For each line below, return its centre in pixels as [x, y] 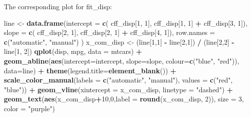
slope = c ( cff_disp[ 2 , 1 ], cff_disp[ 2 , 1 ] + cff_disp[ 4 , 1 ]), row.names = [110, 32]
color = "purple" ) [29, 108]
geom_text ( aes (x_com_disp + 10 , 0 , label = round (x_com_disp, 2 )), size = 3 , [124, 99]
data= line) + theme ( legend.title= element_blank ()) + [90, 70]
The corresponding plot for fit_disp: [58, 6]
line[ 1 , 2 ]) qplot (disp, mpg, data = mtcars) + [73, 51]
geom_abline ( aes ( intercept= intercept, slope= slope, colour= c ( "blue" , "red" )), [122, 60]
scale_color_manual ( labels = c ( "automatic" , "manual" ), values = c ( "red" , [118, 80]
